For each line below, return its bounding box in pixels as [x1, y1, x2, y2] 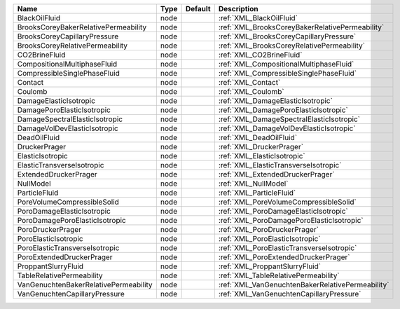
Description [218, 4, 258, 13]
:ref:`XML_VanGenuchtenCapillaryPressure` [218, 289, 361, 298]
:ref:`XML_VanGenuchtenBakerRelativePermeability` [218, 280, 389, 289]
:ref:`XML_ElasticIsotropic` [218, 151, 305, 160]
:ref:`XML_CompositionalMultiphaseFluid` [218, 60, 354, 69]
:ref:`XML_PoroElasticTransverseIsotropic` [218, 243, 357, 252]
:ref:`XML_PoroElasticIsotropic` [218, 234, 322, 243]
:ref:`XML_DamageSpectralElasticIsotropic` [218, 114, 361, 124]
